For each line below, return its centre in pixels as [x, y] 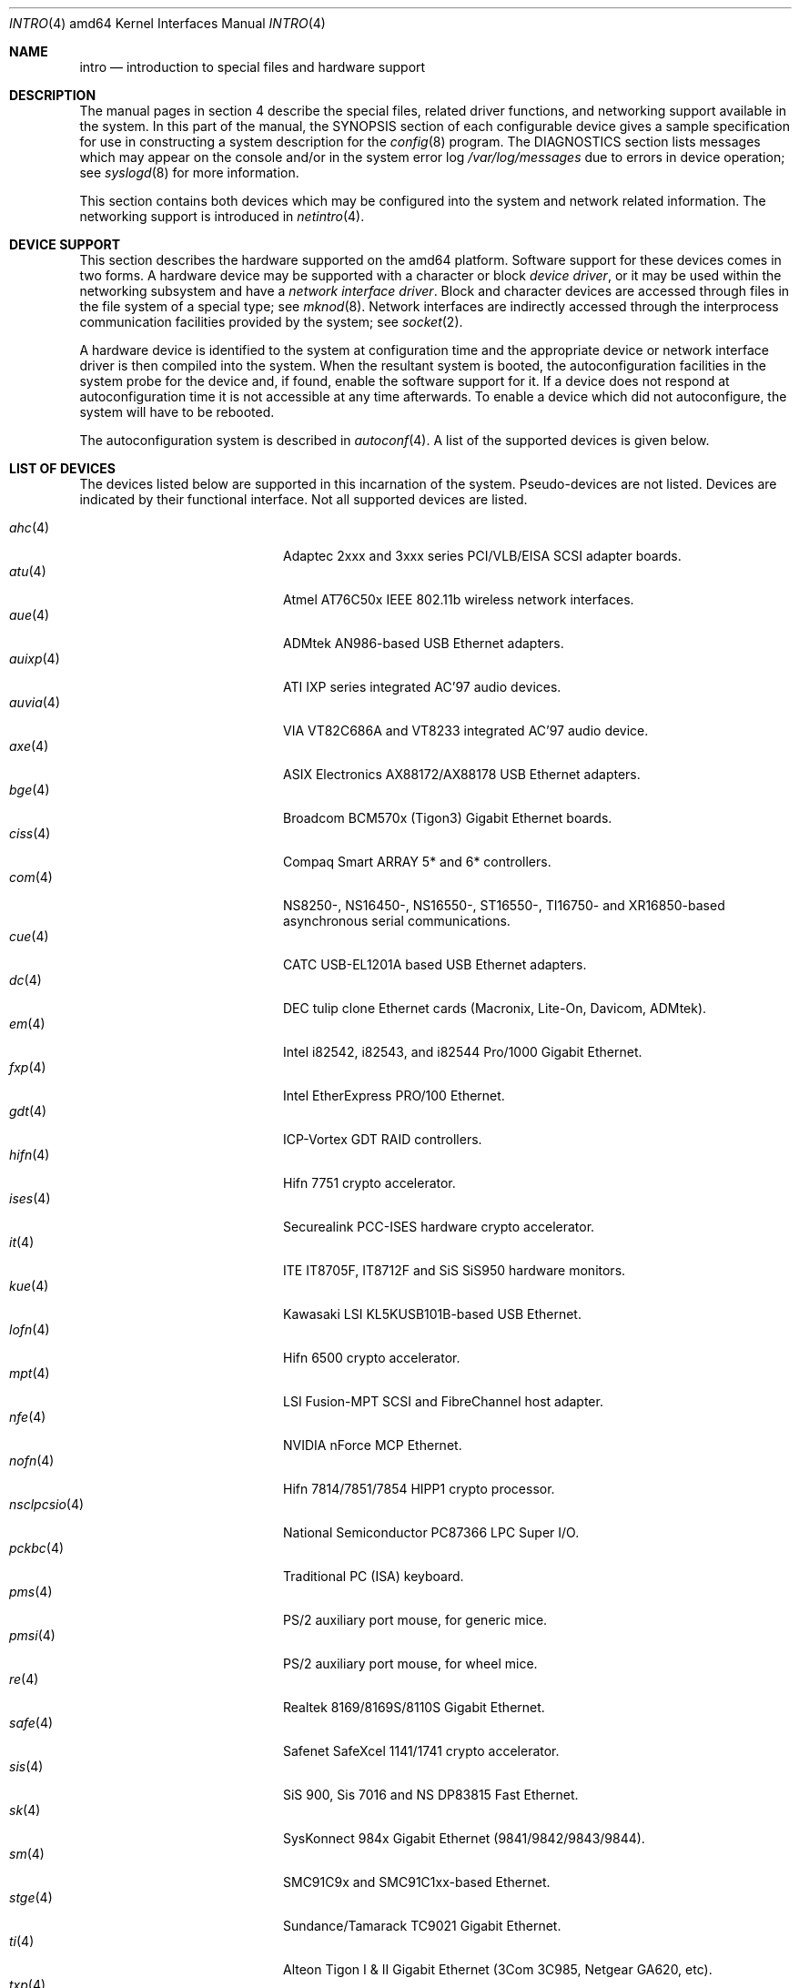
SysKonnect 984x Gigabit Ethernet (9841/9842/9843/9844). [464, 1838]
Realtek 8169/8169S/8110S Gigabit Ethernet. [414, 1707]
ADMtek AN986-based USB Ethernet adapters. [424, 643]
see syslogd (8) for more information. [189, 172]
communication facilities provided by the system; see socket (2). [271, 322]
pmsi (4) [32, 1635]
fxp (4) [28, 1067]
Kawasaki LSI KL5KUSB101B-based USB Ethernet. [432, 1314]
